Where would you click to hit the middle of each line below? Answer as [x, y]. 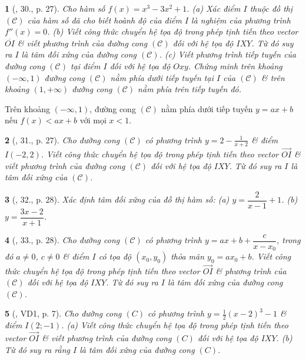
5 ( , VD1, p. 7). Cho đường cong [63, 313]
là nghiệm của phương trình [241, 20]
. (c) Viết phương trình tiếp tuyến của [228, 54]
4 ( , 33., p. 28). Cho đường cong [62, 240]
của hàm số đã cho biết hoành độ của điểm [104, 20]
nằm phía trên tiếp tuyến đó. [189, 89]
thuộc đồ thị [271, 8]
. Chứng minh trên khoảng [235, 65]
